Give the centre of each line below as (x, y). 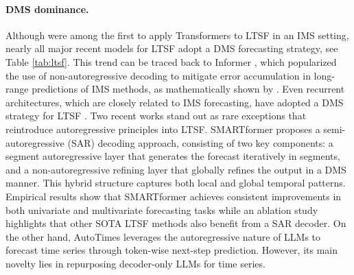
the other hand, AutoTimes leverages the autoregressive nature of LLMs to (163, 236)
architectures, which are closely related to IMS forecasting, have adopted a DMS (175, 102)
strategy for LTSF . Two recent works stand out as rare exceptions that (156, 116)
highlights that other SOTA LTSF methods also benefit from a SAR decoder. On (176, 223)
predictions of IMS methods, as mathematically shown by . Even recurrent (188, 89)
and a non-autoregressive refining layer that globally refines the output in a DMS (176, 169)
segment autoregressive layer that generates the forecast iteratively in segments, (173, 156)
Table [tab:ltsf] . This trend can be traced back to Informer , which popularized (171, 61)
